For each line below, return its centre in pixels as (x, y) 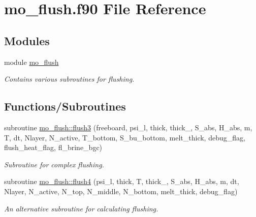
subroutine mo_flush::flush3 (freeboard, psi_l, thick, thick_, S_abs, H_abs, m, (128, 127)
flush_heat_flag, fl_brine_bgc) (53, 147)
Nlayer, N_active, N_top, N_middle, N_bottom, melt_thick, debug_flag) (121, 191)
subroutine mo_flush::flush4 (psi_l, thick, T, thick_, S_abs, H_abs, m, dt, (122, 181)
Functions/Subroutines (65, 106)
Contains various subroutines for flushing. (69, 79)
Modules (27, 40)
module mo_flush (31, 62)
